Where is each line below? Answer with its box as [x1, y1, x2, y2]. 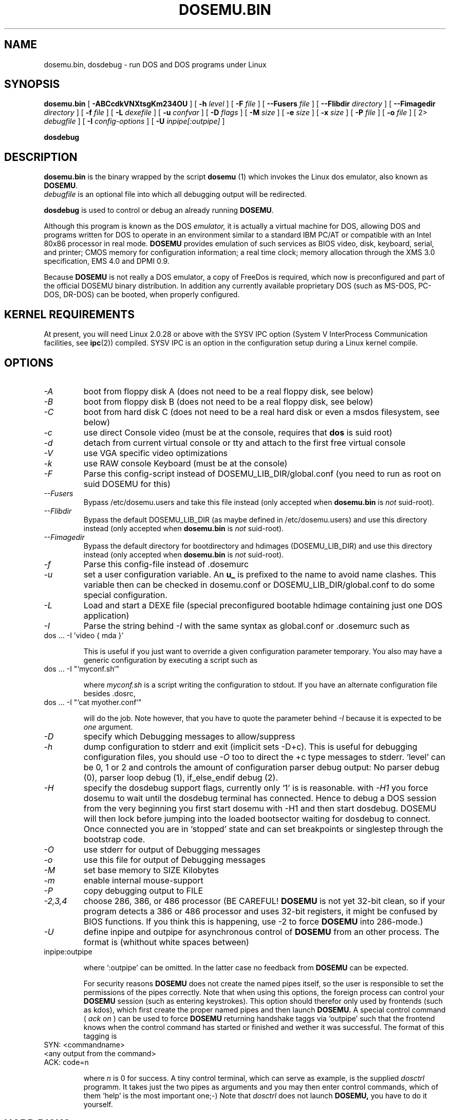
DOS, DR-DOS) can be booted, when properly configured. [44, 290, 240, 299]
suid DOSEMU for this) [83, 478, 171, 489]
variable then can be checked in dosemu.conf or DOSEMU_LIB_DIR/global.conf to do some [83, 579, 435, 590]
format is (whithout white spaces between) [83, 936, 249, 947]
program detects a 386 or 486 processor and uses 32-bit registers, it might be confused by [83, 906, 438, 916]
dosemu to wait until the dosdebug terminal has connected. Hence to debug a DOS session [83, 792, 437, 803]
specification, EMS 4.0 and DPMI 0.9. [44, 257, 170, 266]
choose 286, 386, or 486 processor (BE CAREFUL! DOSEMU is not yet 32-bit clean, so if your [83, 895, 445, 906]
